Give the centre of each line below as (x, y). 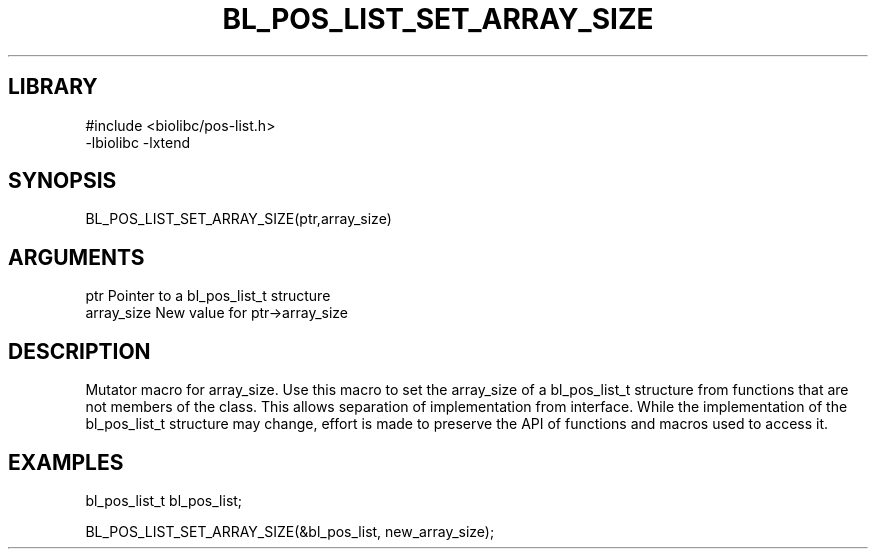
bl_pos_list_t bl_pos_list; (164, 500)
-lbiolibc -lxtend (138, 142)
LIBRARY (53, 87)
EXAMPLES (66, 462)
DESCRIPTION (79, 351)
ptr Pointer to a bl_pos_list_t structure (208, 296)
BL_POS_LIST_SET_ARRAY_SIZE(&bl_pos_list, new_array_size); (290, 531)
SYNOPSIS (62, 181)
